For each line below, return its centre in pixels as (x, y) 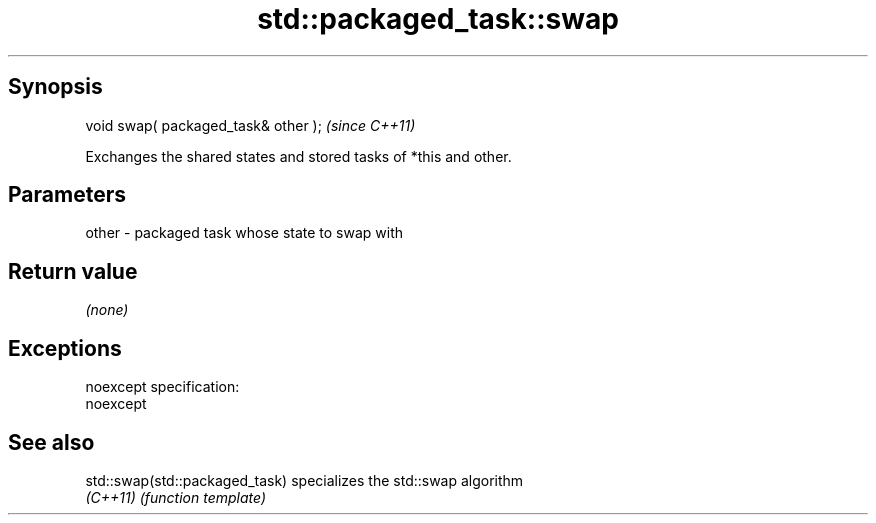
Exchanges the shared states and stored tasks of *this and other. (298, 156)
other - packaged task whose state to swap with (244, 233)
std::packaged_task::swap (438, 19)
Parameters (67, 195)
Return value (73, 271)
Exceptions (65, 348)
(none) (107, 310)
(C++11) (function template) (176, 497)
